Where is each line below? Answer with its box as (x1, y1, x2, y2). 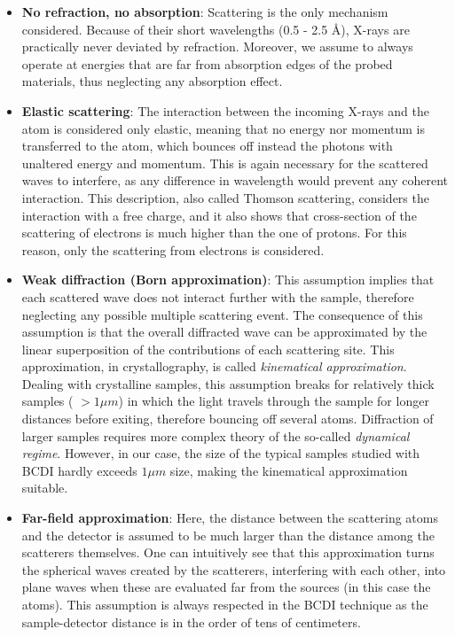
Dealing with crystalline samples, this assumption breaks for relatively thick (21, 374, 435, 392)
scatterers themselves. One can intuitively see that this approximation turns (21, 543, 435, 562)
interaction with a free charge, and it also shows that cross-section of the (21, 206, 417, 224)
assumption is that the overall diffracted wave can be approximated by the (21, 322, 428, 341)
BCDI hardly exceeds (21, 461, 137, 479)
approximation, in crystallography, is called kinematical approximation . (21, 357, 407, 376)
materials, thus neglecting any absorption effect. (21, 72, 283, 90)
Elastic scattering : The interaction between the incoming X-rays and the (21, 101, 429, 120)
